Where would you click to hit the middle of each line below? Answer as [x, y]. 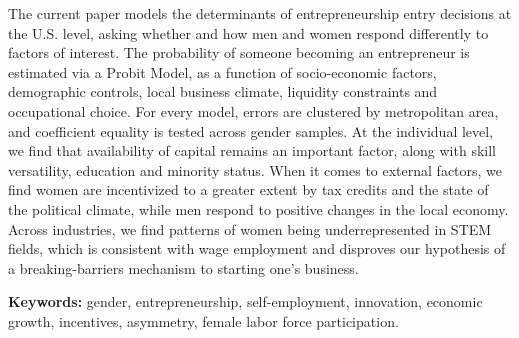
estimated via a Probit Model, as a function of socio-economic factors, [222, 71]
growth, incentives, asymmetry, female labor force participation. [203, 320]
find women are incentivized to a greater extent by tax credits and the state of [248, 189]
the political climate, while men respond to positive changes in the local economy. [258, 208]
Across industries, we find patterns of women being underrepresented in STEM [250, 228]
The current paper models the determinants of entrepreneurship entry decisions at [260, 13]
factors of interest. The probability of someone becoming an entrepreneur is [239, 52]
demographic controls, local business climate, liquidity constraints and [223, 91]
